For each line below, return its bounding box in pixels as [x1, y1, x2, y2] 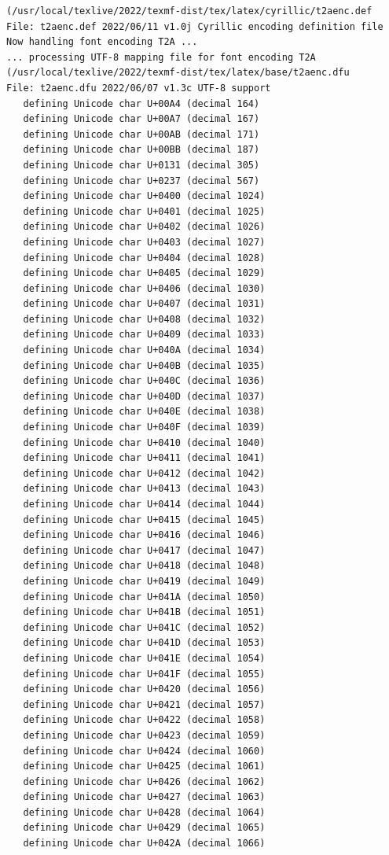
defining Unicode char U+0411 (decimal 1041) [23, 452, 266, 464]
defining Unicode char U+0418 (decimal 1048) [23, 560, 266, 572]
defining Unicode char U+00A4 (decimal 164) [23, 98, 260, 109]
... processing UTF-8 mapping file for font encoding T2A [6, 51, 316, 63]
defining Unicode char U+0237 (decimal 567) [23, 175, 260, 186]
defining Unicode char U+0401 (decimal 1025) [23, 205, 266, 217]
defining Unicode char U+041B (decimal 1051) [23, 606, 266, 618]
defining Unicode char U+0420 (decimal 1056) [23, 684, 266, 695]
